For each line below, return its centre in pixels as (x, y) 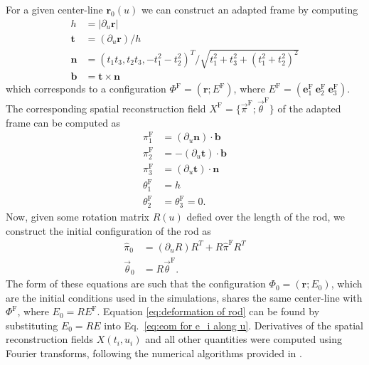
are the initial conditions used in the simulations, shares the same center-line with (184, 297)
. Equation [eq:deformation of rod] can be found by (208, 311)
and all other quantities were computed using (244, 339)
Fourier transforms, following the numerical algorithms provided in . (154, 353)
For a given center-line (54, 9)
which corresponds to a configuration (86, 89)
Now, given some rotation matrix (77, 216)
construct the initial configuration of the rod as (108, 230)
